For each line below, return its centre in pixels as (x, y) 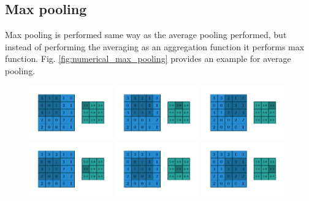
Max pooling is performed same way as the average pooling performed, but (146, 35)
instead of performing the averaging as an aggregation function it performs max (155, 46)
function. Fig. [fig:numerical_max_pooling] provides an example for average (148, 59)
